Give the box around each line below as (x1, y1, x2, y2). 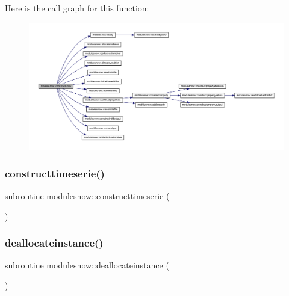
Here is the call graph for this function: (5, 2, 149, 14)
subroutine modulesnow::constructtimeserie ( (5, 189, 170, 202)
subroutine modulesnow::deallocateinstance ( (5, 259, 169, 271)
